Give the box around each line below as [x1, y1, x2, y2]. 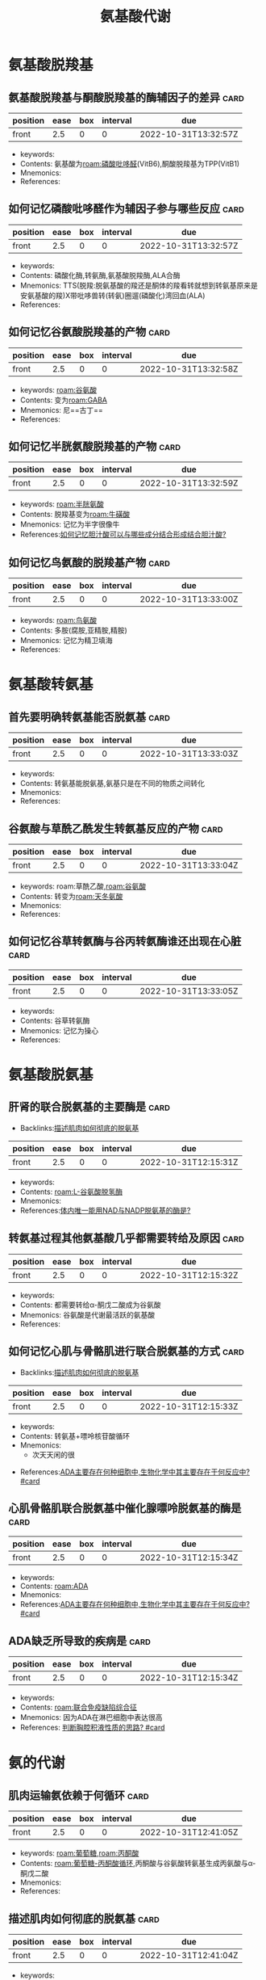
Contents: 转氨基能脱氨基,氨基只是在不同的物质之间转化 [19, 779, 206, 788]
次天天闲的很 [31, 1449, 75, 1459]
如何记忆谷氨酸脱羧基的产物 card [8, 325, 171, 339]
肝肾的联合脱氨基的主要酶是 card [8, 1100, 171, 1114]
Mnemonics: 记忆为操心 [19, 1025, 99, 1035]
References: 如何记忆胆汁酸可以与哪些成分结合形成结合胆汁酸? [19, 530, 227, 540]
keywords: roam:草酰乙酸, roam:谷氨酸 [19, 881, 147, 891]
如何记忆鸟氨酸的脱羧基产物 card [8, 555, 171, 570]
